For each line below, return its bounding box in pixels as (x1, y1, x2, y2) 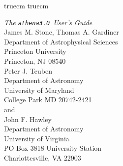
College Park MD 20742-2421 (4, 94, 92, 105)
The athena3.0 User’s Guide (4, 17, 92, 27)
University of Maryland (4, 84, 74, 95)
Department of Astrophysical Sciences (4, 36, 118, 46)
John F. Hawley (4, 114, 52, 124)
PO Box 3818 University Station (4, 143, 102, 153)
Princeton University (4, 46, 66, 56)
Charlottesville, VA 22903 (4, 152, 81, 163)
